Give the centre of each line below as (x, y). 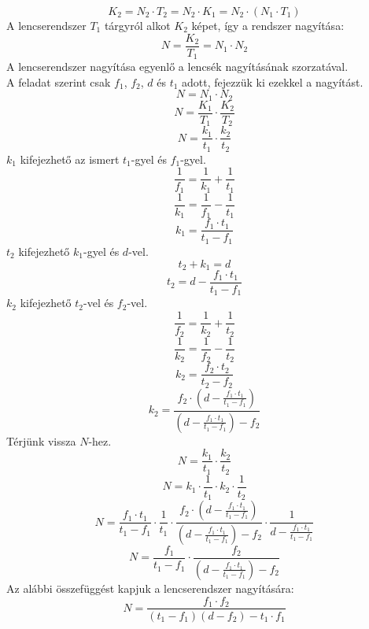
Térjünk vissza (41, 440)
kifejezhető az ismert (70, 159)
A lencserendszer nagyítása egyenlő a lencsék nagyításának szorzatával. (177, 67)
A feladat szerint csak (59, 81)
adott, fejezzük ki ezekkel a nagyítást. (273, 81)
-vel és (99, 303)
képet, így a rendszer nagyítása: (268, 25)
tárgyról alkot (137, 25)
